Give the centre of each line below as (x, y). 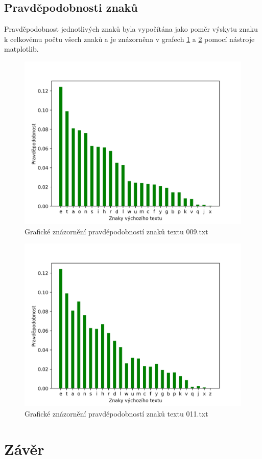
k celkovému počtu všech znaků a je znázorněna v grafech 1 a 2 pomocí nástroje (129, 39)
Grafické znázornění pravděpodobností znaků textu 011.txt (116, 413)
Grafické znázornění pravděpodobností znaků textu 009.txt (116, 231)
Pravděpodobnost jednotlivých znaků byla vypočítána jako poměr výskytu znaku (131, 29)
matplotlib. (21, 49)
